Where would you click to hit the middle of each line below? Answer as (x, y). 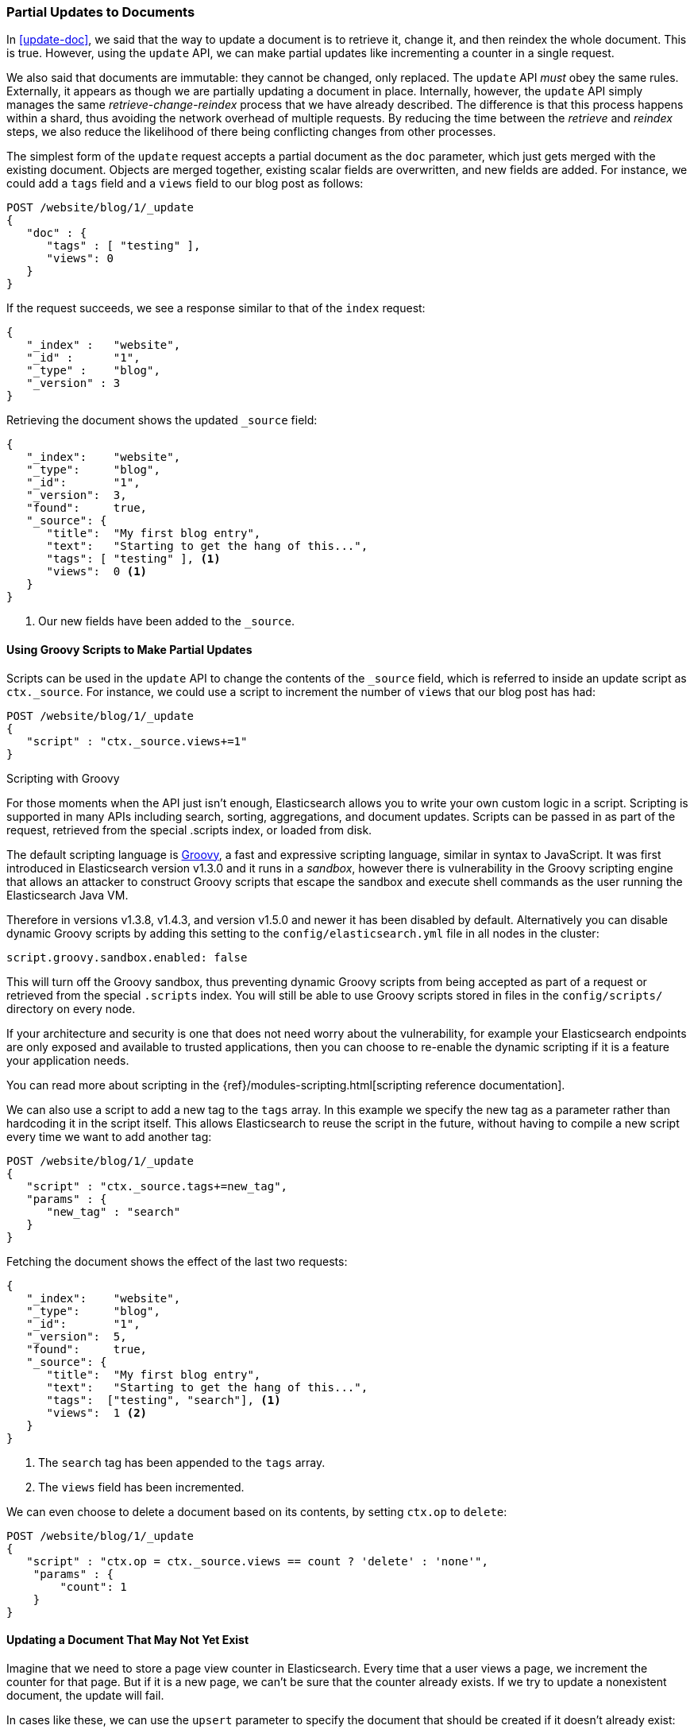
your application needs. (68, 1060)
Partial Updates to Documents (101, 12)
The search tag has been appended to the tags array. (182, 1462)
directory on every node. (71, 1008)
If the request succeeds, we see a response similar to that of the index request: (216, 308)
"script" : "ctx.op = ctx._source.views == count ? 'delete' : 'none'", (257, 1561)
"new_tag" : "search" (114, 1211)
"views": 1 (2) (97, 1412)
